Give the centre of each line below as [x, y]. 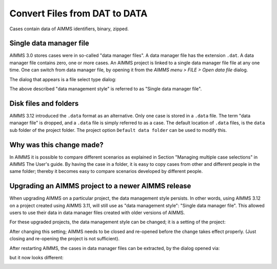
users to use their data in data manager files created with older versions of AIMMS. [97, 213]
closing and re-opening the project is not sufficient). [65, 239]
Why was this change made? [56, 145]
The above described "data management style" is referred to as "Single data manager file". [106, 89]
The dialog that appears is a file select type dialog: [63, 79]
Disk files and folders [44, 103]
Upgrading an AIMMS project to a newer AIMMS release [100, 186]
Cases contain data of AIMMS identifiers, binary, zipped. [69, 29]
